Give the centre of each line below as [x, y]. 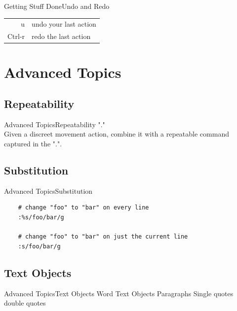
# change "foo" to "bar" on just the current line [103, 237]
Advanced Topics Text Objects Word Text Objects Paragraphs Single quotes [119, 293]
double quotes [25, 303]
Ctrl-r [16, 36]
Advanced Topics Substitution [48, 190]
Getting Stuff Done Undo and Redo [57, 6]
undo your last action [64, 24]
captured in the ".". [33, 144]
